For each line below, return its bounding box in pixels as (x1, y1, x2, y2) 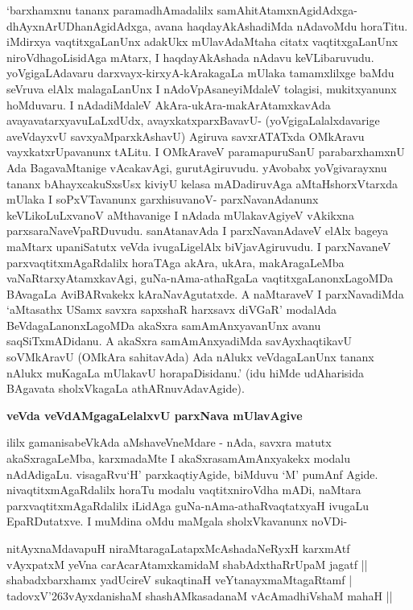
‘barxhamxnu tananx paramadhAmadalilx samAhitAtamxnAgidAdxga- (6, 2, 357, 18)
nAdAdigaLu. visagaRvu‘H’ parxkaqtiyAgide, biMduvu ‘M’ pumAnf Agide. (6, 465, 378, 482)
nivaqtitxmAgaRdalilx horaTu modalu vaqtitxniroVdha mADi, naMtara (6, 481, 361, 498)
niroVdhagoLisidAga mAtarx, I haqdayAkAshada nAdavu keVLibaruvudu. (6, 48, 374, 65)
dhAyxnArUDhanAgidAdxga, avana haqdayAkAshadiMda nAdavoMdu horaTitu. (6, 17, 408, 34)
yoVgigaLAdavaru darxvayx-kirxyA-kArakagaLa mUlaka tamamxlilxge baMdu (6, 64, 394, 81)
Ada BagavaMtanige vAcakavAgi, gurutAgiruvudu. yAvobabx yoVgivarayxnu (6, 159, 387, 175)
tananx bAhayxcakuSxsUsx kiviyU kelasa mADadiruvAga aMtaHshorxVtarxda (6, 175, 399, 192)
